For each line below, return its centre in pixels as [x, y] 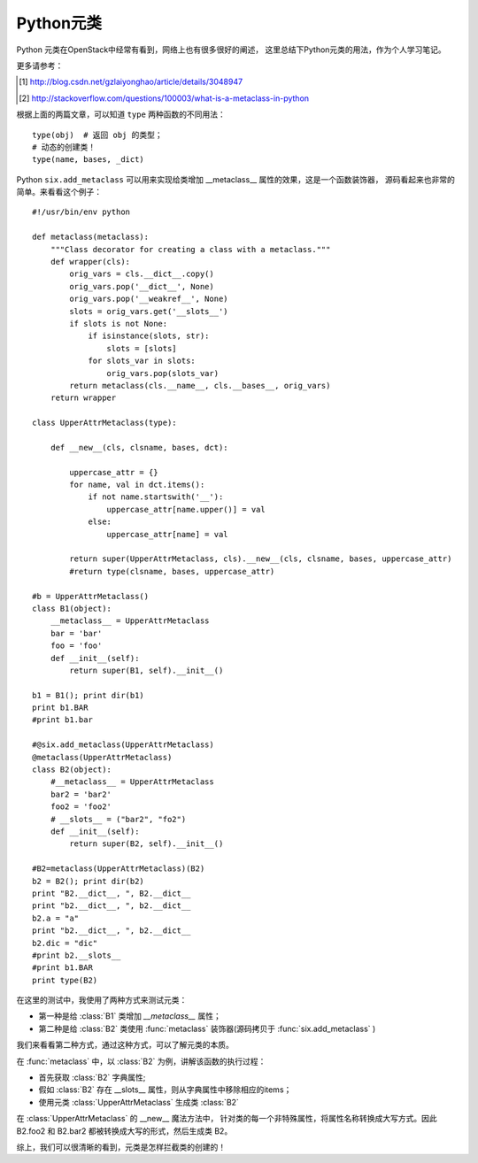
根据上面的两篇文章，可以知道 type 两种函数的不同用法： [121, 114]
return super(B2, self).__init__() [146, 844]
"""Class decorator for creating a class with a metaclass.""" [190, 249]
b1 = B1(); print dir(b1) [89, 695]
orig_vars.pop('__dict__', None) [142, 286]
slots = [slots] [142, 348]
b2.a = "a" [56, 918]
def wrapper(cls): [90, 262]
